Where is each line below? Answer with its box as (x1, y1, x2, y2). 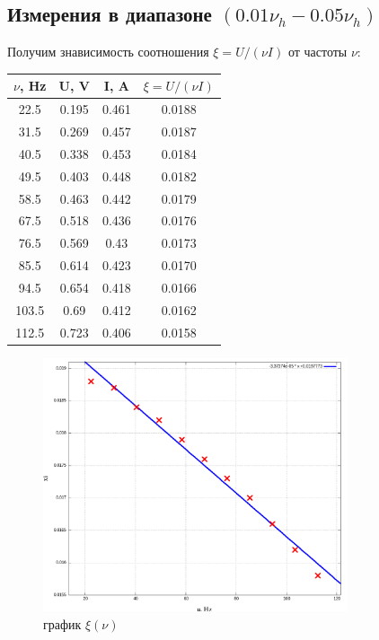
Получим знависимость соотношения (7, 42, 209, 61)
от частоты (287, 42, 348, 61)
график (43, 614, 82, 633)
